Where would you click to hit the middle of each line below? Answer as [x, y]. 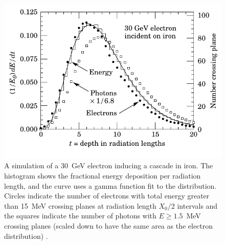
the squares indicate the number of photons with [80, 216]
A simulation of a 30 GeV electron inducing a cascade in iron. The [109, 165]
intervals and [197, 205]
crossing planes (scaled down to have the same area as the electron [109, 225]
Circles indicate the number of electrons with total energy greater [107, 196]
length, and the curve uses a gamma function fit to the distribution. [110, 185]
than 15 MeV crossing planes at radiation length [80, 205]
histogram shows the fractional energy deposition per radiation [103, 175]
